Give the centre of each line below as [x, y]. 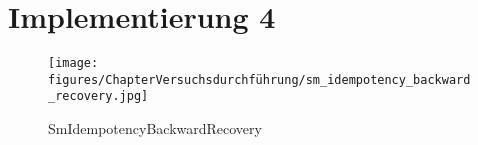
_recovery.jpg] [98, 96]
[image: [73, 63]
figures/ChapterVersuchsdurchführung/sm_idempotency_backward [259, 79]
